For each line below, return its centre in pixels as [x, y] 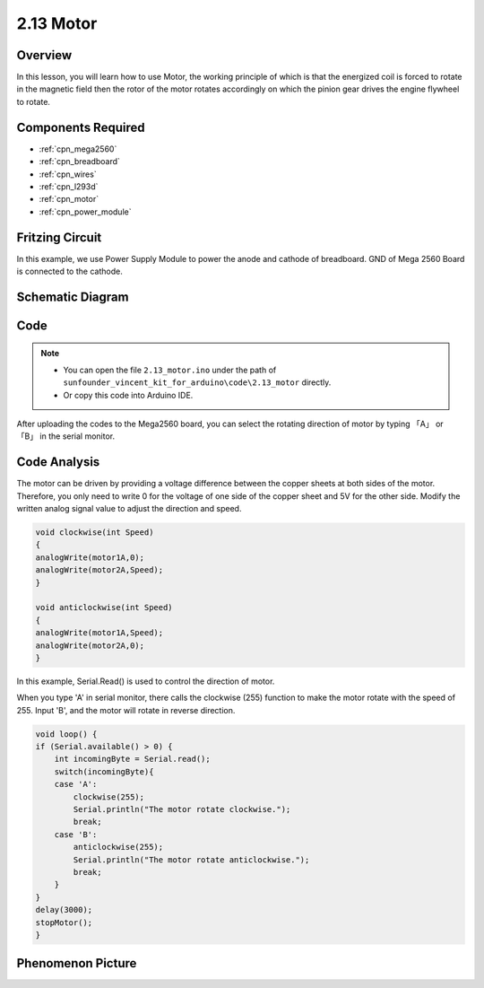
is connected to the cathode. [69, 271]
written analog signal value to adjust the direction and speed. [129, 509]
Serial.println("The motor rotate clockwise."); [182, 809]
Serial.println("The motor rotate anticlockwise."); [191, 860]
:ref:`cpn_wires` [68, 174]
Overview [44, 55]
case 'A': [76, 784]
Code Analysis [58, 462]
